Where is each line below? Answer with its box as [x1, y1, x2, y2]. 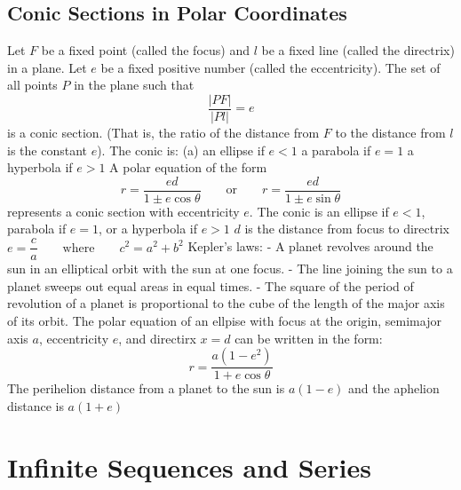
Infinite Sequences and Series [7, 448, 371, 485]
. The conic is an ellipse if [249, 202, 389, 220]
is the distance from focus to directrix [244, 219, 450, 238]
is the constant [7, 140, 87, 159]
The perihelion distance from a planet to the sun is [7, 379, 285, 398]
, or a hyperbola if [99, 219, 197, 238]
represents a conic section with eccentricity [7, 202, 240, 220]
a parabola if [301, 140, 371, 159]
